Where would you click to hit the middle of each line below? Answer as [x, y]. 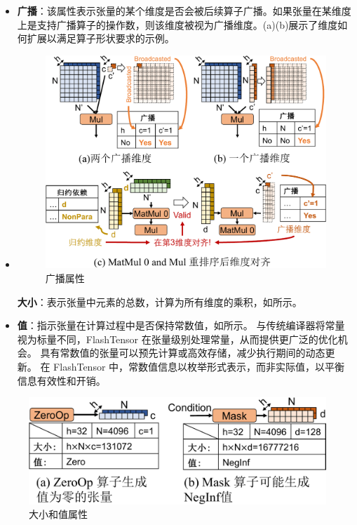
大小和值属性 [58, 514]
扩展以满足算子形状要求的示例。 [101, 38]
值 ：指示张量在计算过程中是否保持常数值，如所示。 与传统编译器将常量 [181, 325]
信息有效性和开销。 [61, 380]
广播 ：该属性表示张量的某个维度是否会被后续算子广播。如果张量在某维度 [184, 11]
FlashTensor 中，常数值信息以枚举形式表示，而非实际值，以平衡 [199, 366]
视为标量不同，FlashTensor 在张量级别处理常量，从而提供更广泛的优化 [177, 339]
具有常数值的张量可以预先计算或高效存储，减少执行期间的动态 [183, 353]
